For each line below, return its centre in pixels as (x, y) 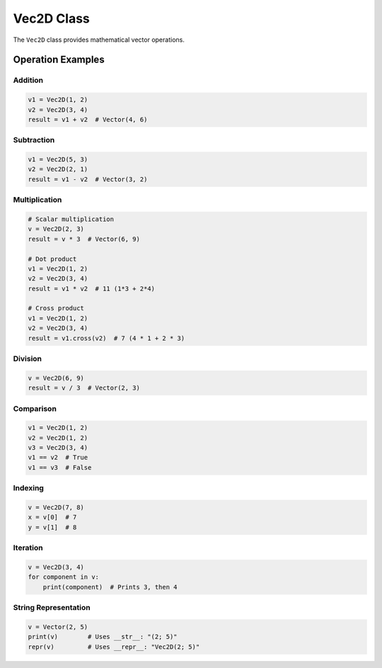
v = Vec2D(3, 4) (56, 567)
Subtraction (34, 140)
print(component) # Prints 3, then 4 (110, 587)
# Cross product (56, 308)
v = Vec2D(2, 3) (56, 229)
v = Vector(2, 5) (58, 627)
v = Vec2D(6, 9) (56, 378)
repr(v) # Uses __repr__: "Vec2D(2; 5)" (114, 647)
